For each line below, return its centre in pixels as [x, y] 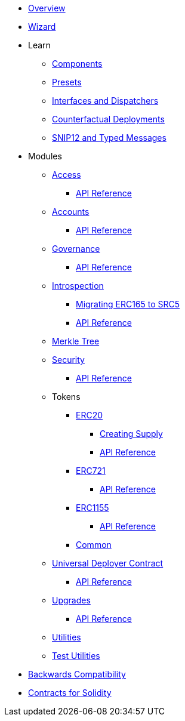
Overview [47, 8]
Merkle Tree [76, 341]
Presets [67, 82]
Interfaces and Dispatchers [105, 101]
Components [77, 64]
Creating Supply [131, 434]
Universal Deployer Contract [108, 563]
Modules [45, 156]
